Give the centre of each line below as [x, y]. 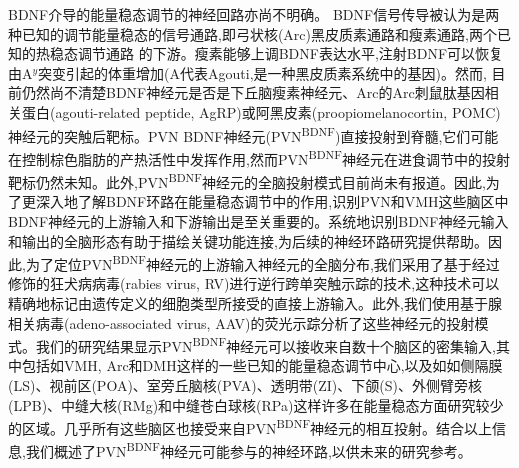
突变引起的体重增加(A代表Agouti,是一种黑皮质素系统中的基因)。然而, [262, 72]
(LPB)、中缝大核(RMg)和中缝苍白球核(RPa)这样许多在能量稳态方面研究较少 [256, 404]
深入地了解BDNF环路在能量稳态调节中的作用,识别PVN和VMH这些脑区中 [272, 201]
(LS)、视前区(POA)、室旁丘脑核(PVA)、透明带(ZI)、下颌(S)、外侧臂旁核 [245, 384]
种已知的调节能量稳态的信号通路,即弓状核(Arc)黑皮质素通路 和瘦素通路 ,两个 [252, 33]
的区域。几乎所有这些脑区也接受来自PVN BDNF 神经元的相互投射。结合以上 [250, 426]
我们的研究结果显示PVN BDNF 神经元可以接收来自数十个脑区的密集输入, [265, 344]
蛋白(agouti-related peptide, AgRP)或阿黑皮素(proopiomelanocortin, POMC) [261, 111]
